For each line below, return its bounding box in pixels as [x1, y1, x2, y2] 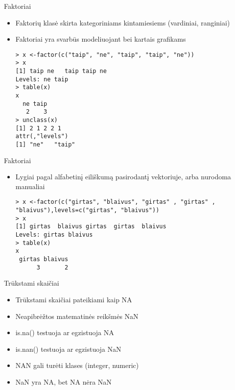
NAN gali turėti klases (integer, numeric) [15, 360, 139, 370]
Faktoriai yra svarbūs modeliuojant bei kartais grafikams [15, 34, 186, 44]
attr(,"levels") [15, 133, 69, 140]
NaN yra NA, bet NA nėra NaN [15, 376, 112, 387]
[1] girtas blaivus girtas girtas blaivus [15, 223, 166, 230]
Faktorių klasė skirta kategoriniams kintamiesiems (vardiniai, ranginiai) [15, 17, 230, 27]
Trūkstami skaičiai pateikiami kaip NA [15, 294, 132, 304]
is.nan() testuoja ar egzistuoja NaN [15, 343, 121, 354]
